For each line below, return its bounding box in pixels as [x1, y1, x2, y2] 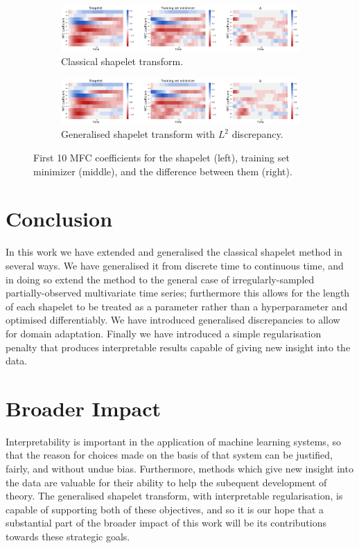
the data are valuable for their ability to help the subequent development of [6, 475, 327, 489]
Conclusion [6, 204, 113, 233]
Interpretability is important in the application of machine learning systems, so [6, 434, 341, 448]
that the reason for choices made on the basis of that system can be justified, [6, 448, 333, 462]
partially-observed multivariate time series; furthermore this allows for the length [6, 285, 350, 300]
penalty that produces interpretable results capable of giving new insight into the [6, 339, 351, 354]
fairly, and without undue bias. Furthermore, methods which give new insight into [6, 461, 353, 476]
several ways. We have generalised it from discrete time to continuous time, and [6, 258, 344, 272]
